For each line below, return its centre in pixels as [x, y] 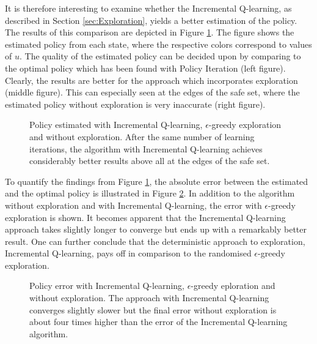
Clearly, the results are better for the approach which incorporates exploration [151, 80]
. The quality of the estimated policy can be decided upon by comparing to [160, 56]
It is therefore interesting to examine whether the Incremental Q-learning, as [148, 8]
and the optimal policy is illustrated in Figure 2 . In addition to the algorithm [150, 193]
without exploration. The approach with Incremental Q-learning [149, 298]
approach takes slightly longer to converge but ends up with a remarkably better [156, 229]
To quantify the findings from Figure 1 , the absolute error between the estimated [157, 181]
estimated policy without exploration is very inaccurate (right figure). [135, 104]
